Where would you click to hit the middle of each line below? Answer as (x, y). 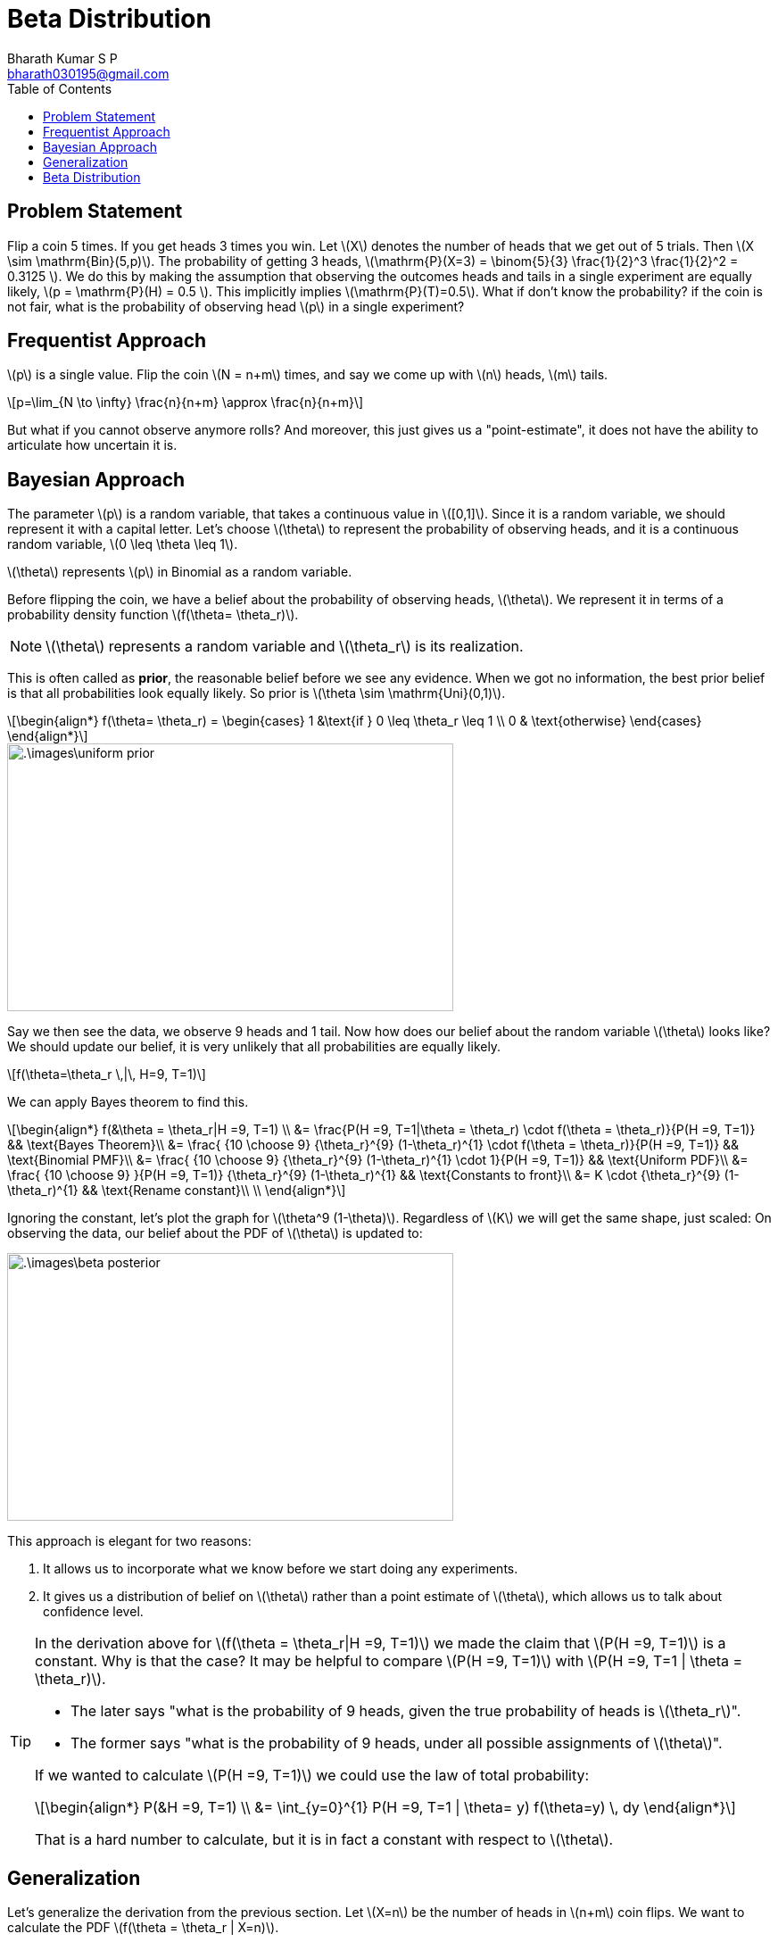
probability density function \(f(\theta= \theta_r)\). (153, 615)
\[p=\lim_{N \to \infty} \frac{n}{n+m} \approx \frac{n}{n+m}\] (186, 403)
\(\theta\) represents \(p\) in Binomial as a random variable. (180, 572)
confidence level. (93, 1612)
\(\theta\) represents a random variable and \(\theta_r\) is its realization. (285, 647)
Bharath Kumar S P (62, 58)
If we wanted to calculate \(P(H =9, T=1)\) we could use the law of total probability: (312, 1776)
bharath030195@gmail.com (88, 73)
